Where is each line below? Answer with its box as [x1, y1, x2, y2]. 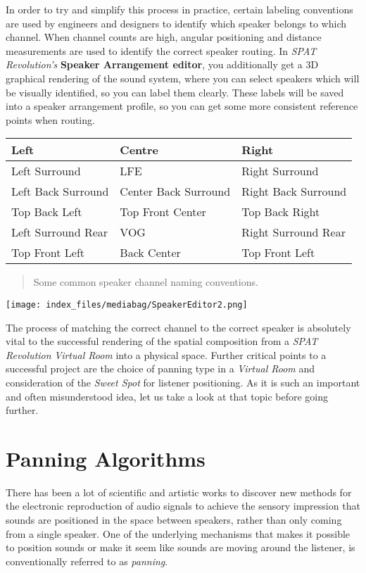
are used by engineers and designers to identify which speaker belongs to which [6, 15, 346, 30]
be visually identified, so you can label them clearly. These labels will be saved [6, 84, 344, 99]
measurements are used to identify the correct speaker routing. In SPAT [6, 43, 317, 58]
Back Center [120, 244, 181, 261]
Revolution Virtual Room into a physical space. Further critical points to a [6, 347, 327, 362]
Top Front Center [120, 203, 206, 220]
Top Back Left [11, 203, 82, 220]
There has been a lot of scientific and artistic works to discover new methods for [6, 484, 352, 499]
